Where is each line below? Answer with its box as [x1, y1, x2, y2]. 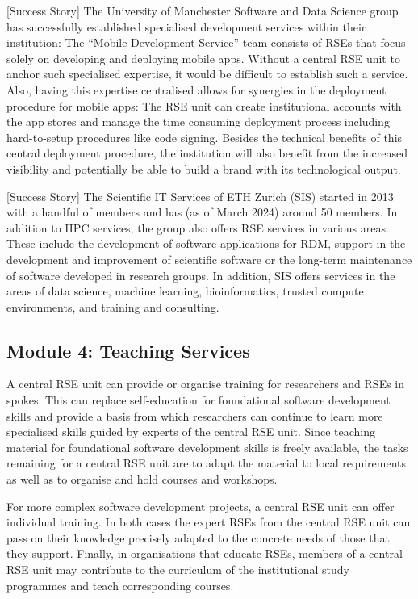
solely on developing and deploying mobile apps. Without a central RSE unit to [6, 49, 400, 66]
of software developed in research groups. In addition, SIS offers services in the [6, 266, 395, 283]
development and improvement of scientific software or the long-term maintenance [6, 250, 412, 267]
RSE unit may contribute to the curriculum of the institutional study [6, 561, 349, 578]
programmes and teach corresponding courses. [6, 576, 234, 593]
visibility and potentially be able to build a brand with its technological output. [6, 160, 401, 177]
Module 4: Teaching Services [6, 337, 250, 362]
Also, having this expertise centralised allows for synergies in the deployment [6, 81, 387, 98]
